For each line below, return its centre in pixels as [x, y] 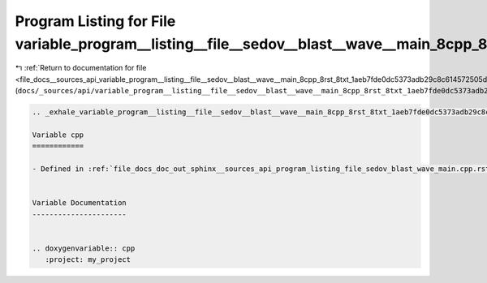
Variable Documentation [80, 203]
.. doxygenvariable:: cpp [84, 248]
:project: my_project [88, 260]
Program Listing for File [95, 21]
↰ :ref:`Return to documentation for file [81, 68]
